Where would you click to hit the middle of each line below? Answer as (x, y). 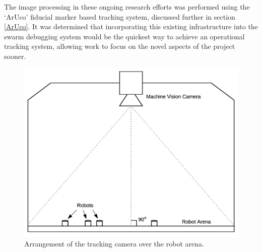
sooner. (15, 56)
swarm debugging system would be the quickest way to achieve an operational (124, 36)
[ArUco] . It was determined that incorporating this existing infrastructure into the (131, 26)
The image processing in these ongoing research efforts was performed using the (127, 7)
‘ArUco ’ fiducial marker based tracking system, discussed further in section (120, 16)
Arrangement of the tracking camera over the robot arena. (114, 244)
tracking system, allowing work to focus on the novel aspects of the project (120, 46)
